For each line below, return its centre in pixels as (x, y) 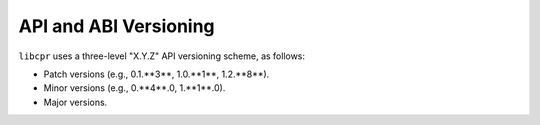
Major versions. (75, 102)
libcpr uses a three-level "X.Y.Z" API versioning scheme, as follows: (161, 56)
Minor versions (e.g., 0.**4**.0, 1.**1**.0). (134, 88)
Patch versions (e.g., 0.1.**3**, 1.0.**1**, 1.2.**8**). (156, 74)
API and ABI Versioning (116, 26)
